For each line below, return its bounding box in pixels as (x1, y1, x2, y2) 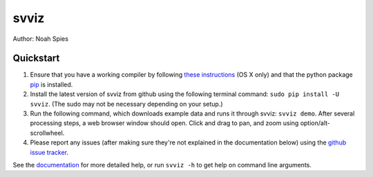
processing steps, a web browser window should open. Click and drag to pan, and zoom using (30, 119, 299, 127)
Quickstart (12, 53, 60, 64)
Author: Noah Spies (12, 35, 69, 43)
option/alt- (300, 119, 331, 127)
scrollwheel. (30, 129, 65, 137)
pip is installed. (30, 80, 73, 88)
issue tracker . (30, 148, 69, 156)
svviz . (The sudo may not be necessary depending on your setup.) (30, 100, 224, 108)
